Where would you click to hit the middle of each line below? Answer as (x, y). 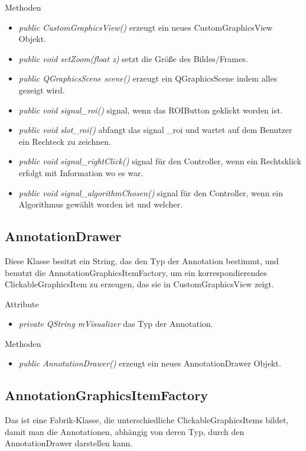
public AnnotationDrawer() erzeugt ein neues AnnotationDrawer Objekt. (150, 363)
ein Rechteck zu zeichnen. (65, 141)
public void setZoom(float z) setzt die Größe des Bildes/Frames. (133, 58)
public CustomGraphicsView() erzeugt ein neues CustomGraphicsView (146, 27)
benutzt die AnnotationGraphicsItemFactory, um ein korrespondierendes (136, 272)
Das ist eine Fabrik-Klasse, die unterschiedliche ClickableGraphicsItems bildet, (147, 420)
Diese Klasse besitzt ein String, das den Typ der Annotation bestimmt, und (142, 260)
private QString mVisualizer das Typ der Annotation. (116, 324)
